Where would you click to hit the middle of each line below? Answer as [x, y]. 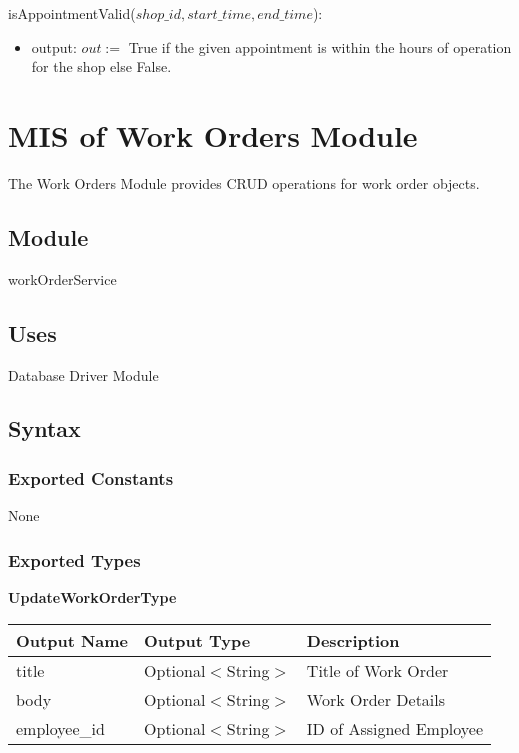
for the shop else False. [101, 66]
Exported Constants [91, 477]
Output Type [197, 640]
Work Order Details [376, 699]
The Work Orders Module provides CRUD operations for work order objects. [244, 182]
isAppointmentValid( [72, 13]
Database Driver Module [83, 374]
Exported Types [74, 559]
